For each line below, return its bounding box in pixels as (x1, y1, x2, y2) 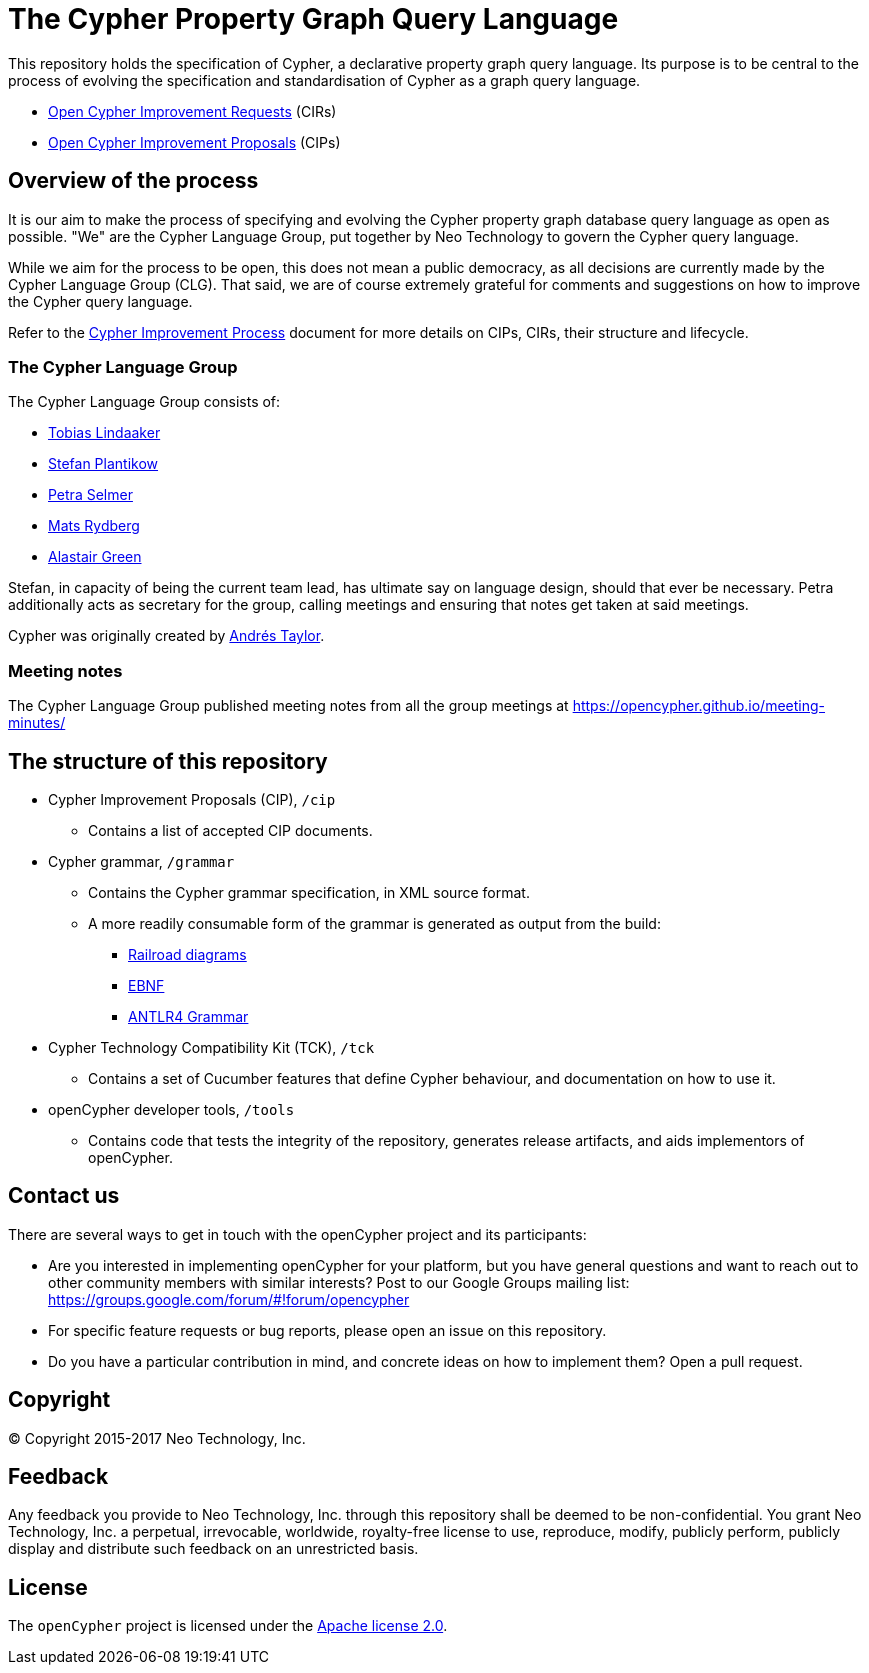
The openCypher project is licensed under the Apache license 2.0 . (8, 1617, 448, 1635)
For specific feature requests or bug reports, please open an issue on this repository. (48, 1321, 607, 1339)
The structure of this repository (8, 748, 328, 774)
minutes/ (8, 714, 66, 732)
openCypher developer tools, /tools (48, 1100, 295, 1118)
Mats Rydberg (48, 517, 140, 535)
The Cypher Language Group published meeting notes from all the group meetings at (8, 697, 569, 715)
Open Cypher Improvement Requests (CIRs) (48, 102, 337, 120)
